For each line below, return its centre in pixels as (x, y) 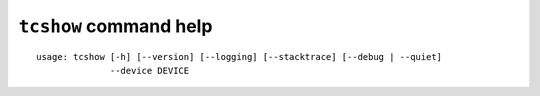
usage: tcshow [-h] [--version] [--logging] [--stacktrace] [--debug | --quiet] (239, 56)
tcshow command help (115, 26)
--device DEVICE (150, 70)
